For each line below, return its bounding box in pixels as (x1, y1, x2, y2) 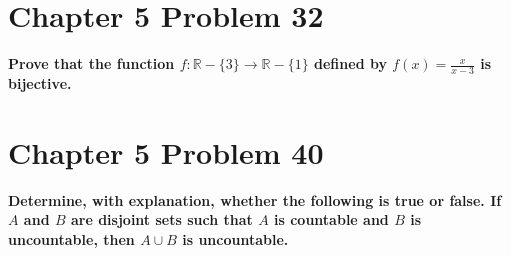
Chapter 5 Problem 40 (8, 131, 324, 172)
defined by (314, 53, 387, 74)
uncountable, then (8, 228, 135, 249)
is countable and (274, 209, 389, 230)
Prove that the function (8, 53, 175, 74)
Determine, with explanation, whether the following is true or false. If (8, 189, 502, 210)
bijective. (8, 72, 72, 93)
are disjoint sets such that (70, 209, 253, 230)
